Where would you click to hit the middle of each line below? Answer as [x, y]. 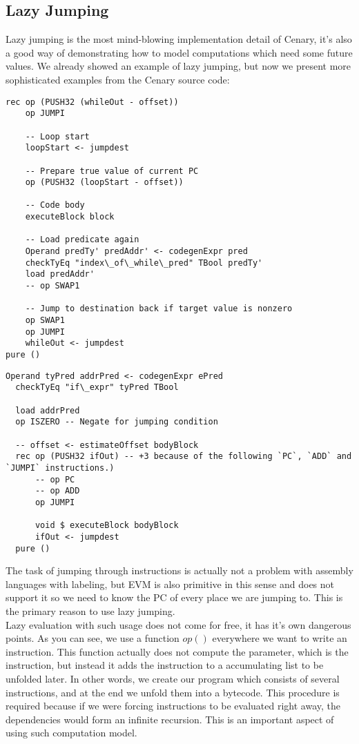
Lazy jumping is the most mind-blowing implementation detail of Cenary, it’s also [179, 39]
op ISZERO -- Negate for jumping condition [117, 422]
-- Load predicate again [82, 240]
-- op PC [55, 479]
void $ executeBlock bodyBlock [107, 526]
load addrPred [48, 410]
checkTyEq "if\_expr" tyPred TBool [97, 388]
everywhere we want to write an [280, 638]
